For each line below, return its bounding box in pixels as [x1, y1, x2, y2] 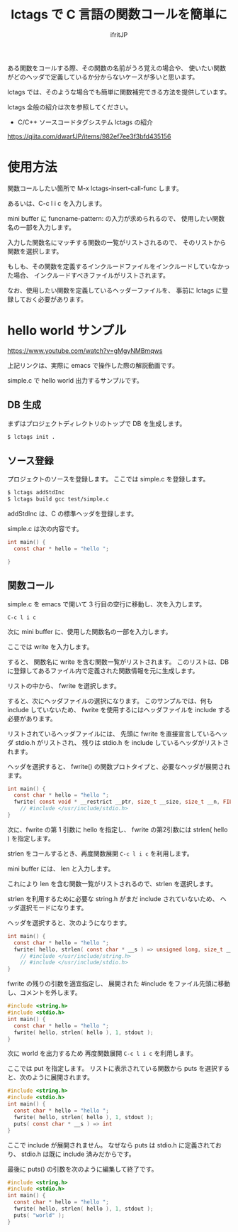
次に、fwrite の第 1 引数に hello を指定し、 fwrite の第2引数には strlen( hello [7, 825, 228, 834]
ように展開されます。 [31, 1073, 94, 1081]
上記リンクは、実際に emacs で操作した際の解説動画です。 [7, 361, 179, 369]
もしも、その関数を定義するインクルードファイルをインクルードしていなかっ [7, 262, 230, 271]
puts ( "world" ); [13, 1211, 65, 1219]
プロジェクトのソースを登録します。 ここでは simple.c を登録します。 [7, 475, 210, 484]
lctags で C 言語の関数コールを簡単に [10, 6, 228, 23]
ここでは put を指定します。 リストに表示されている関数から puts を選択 [7, 1064, 217, 1073]
